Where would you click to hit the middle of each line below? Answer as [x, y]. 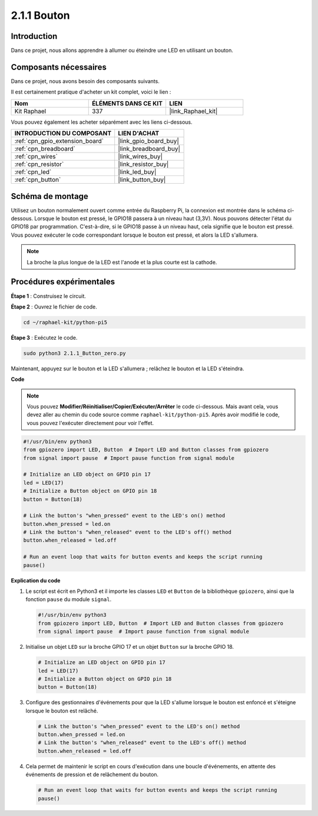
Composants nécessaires [59, 67]
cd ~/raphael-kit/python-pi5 [65, 322]
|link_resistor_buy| [143, 164]
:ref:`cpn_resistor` [39, 164]
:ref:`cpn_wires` [36, 157]
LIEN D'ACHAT [139, 134]
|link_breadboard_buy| [149, 149]
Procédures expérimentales [63, 282]
